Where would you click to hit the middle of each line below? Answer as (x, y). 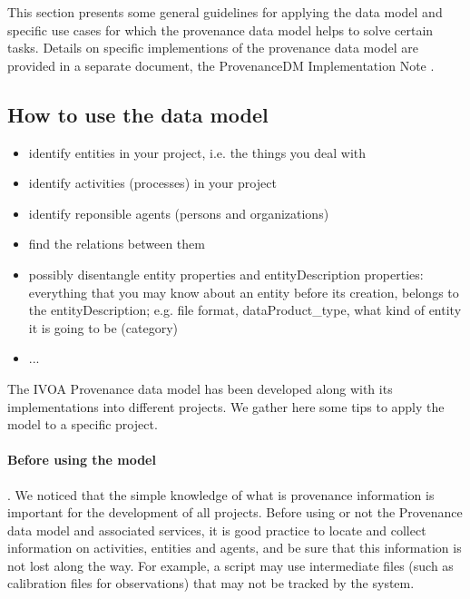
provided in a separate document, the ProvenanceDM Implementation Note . (221, 65)
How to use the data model (138, 114)
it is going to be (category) (103, 327)
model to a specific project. (83, 424)
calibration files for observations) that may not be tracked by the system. (211, 583)
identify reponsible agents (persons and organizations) (179, 213)
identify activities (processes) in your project (152, 183)
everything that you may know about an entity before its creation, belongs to (244, 292)
